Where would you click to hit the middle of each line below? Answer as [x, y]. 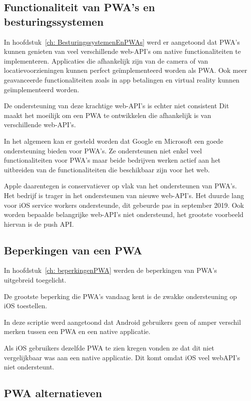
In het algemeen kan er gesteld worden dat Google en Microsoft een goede [114, 141]
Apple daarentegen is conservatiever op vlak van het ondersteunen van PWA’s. [120, 186]
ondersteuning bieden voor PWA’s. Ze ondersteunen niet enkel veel [103, 150]
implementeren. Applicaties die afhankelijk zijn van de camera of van [106, 60]
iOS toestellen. [26, 306]
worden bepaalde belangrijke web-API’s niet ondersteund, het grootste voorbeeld [124, 214]
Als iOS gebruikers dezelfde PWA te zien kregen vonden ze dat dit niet [109, 348]
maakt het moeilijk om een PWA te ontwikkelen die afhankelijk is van [108, 115]
